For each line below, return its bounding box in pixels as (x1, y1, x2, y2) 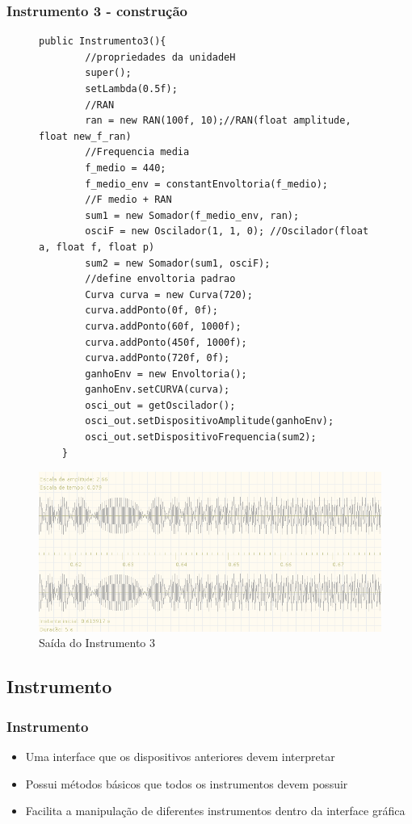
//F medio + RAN (85, 194, 172, 206)
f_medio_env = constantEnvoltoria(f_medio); (85, 178, 328, 190)
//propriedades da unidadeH (85, 51, 236, 63)
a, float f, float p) (39, 241, 155, 253)
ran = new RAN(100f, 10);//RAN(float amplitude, (85, 115, 351, 127)
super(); (85, 67, 132, 79)
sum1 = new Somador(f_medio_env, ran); (85, 209, 300, 221)
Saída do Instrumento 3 (39, 634, 156, 651)
